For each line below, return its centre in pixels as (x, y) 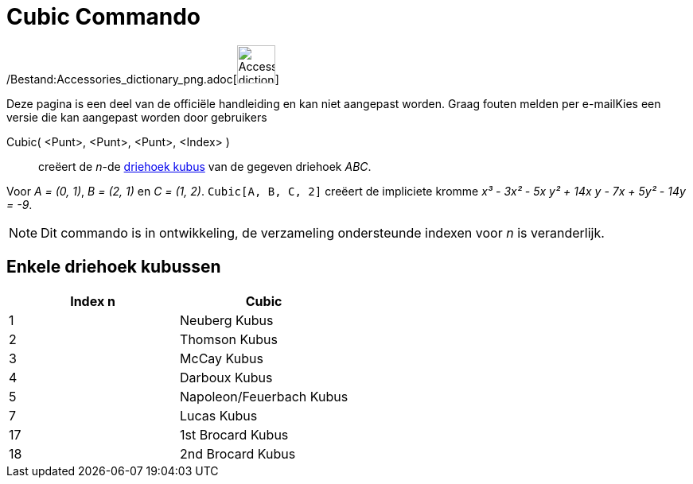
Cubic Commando (103, 17)
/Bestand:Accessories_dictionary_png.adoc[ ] (143, 79)
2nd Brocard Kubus (238, 453)
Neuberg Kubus (227, 320)
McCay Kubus (222, 358)
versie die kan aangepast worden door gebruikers (137, 117)
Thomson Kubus (229, 339)
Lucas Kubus (219, 415)
